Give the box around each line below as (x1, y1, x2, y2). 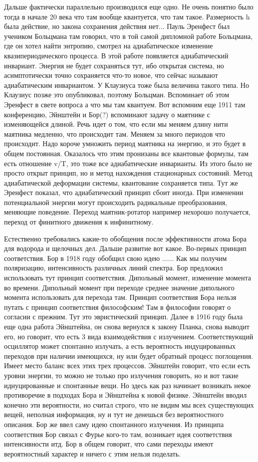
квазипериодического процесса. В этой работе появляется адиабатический (4, 50, 229, 60)
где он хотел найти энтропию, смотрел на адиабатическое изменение (4, 40, 213, 51)
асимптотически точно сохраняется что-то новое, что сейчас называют (4, 70, 218, 80)
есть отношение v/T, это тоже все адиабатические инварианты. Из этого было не (4, 158, 253, 168)
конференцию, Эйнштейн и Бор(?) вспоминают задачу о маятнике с (4, 109, 210, 119)
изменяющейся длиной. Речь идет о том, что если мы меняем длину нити (4, 119, 228, 129)
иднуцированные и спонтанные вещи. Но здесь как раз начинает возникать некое (4, 380, 251, 390)
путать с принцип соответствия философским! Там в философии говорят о (4, 301, 231, 312)
